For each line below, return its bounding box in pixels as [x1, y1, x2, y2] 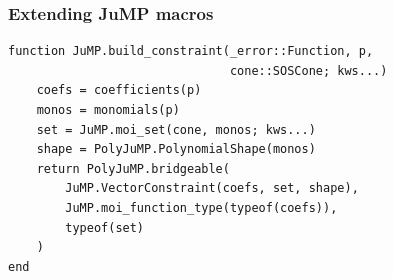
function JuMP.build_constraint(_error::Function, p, [8, 44, 374, 59]
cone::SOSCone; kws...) [229, 63, 388, 78]
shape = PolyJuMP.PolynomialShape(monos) [36, 142, 316, 157]
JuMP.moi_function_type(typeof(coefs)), [65, 200, 338, 215]
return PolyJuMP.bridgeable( [36, 161, 230, 176]
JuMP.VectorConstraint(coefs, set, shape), [65, 181, 359, 196]
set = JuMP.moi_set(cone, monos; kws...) [36, 122, 316, 137]
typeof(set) [65, 220, 145, 235]
